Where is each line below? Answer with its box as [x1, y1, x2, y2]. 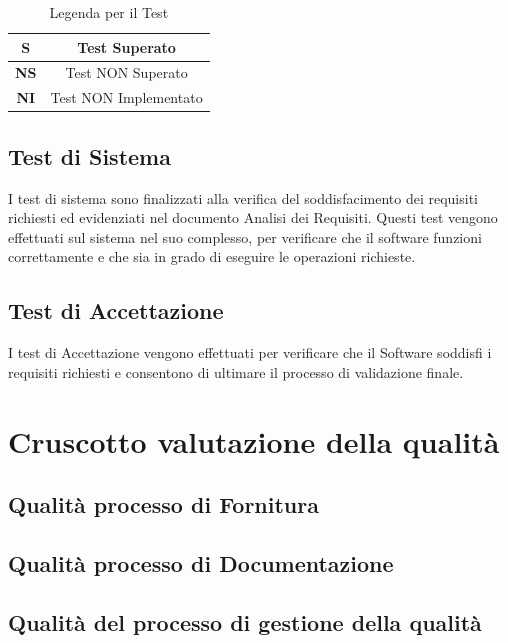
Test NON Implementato [50, 87, 203, 108]
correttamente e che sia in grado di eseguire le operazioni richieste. [8, 246, 416, 267]
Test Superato [77, 36, 176, 57]
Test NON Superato [65, 62, 188, 83]
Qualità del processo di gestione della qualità [8, 606, 482, 637]
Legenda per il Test [49, 2, 169, 22]
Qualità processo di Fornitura [8, 489, 319, 520]
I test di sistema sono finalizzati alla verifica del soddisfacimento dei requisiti [8, 187, 478, 208]
